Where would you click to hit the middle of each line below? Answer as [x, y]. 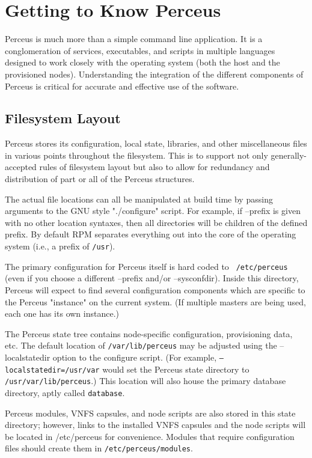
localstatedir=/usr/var [52, 370]
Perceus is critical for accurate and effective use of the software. [122, 86]
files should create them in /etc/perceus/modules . [99, 448]
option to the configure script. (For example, [135, 357]
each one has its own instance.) [62, 313]
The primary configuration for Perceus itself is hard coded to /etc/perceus [146, 266]
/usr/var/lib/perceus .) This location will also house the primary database [145, 381]
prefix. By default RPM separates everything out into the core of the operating [151, 234]
